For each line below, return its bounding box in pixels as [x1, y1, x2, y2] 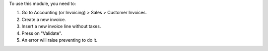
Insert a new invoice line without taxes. [21, 24, 101, 29]
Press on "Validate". [21, 30, 62, 36]
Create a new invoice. [21, 16, 67, 22]
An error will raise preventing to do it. [21, 37, 98, 43]
